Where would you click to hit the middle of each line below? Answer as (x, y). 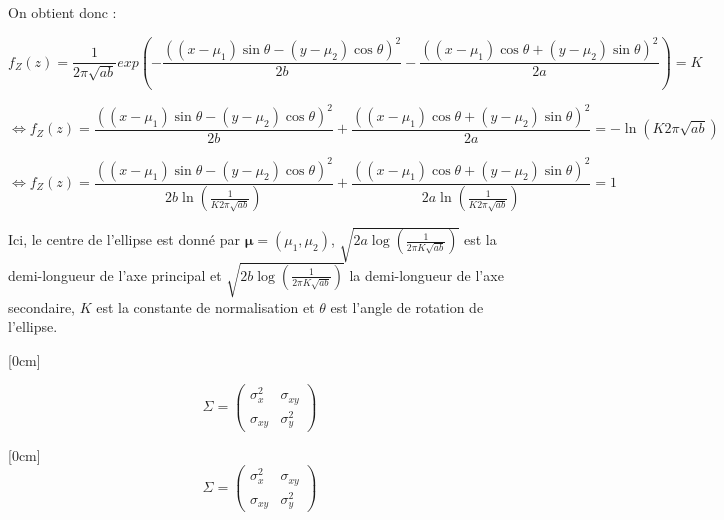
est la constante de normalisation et (205, 306)
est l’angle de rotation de (407, 306)
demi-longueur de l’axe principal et (115, 274)
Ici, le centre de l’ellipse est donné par (124, 239)
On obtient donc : (62, 12)
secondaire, (42, 306)
